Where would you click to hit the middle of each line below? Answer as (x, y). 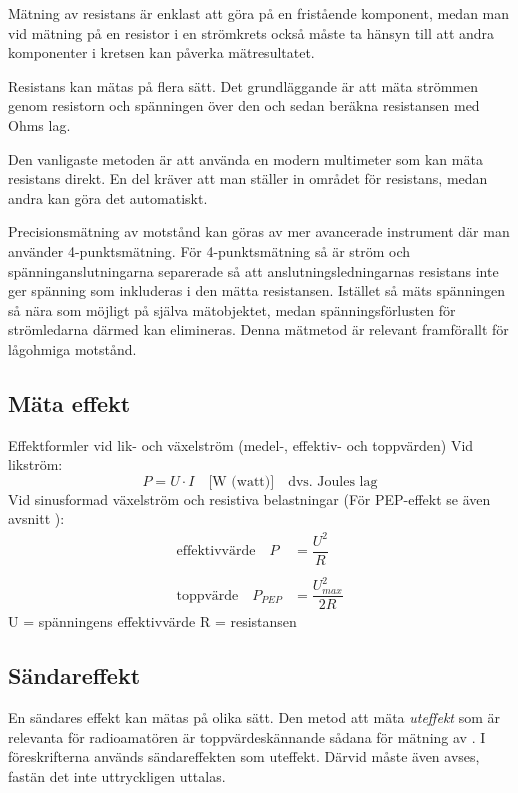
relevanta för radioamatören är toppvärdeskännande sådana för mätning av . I (247, 736)
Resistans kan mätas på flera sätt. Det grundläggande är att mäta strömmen (243, 85)
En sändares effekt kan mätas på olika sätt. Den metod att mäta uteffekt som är (254, 717)
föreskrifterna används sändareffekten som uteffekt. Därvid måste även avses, (244, 756)
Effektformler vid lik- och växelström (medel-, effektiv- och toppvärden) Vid (241, 444)
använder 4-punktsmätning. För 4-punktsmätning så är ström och (209, 250)
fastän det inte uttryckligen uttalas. (117, 775)
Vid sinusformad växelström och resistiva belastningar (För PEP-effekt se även (249, 498)
